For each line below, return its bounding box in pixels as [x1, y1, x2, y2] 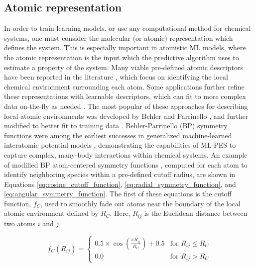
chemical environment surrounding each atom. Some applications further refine [4, 81, 245, 91]
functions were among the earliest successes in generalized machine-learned [4, 130, 232, 140]
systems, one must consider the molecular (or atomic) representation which [4, 32, 233, 43]
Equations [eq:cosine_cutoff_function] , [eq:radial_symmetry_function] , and [4, 178, 236, 189]
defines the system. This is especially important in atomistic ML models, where [4, 42, 246, 53]
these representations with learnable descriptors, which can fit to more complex [4, 91, 246, 101]
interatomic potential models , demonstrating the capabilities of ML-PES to [4, 140, 236, 150]
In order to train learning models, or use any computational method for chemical [4, 23, 251, 33]
